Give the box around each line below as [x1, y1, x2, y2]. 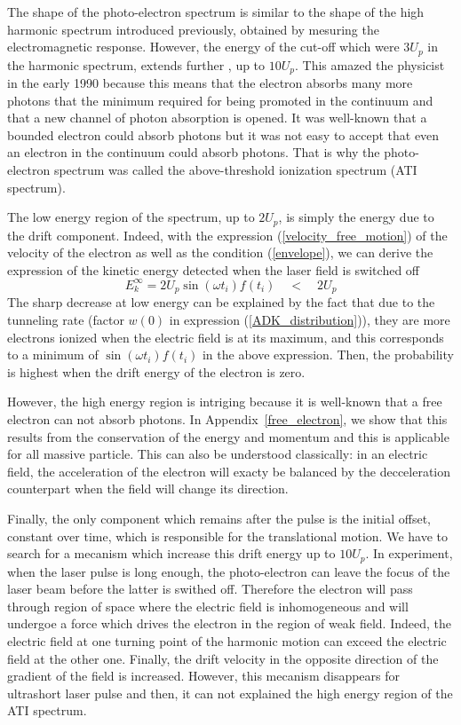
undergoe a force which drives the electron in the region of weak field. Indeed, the [7, 614, 451, 633]
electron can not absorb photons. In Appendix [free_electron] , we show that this [7, 410, 448, 428]
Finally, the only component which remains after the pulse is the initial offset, [7, 508, 431, 527]
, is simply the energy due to [278, 208, 434, 226]
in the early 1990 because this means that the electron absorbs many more [7, 74, 413, 92]
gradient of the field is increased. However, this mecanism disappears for [7, 666, 401, 685]
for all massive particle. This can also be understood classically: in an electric [7, 445, 428, 463]
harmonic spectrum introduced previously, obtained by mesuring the [7, 20, 379, 38]
